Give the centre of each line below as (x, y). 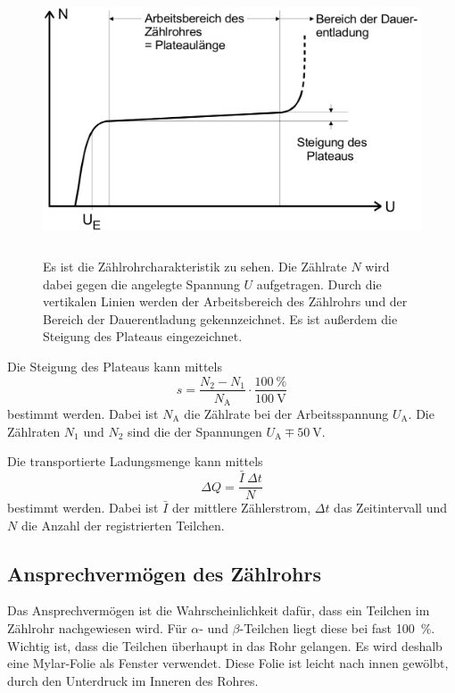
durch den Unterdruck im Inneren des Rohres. (133, 680)
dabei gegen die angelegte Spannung (141, 284)
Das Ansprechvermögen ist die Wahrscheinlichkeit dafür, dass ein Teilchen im (219, 610)
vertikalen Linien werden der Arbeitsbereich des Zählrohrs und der (225, 301)
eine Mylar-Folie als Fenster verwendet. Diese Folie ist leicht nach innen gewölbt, (228, 663)
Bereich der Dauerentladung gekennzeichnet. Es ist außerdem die (220, 318)
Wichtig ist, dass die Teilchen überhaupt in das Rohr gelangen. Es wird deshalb (225, 645)
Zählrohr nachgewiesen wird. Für (97, 628)
